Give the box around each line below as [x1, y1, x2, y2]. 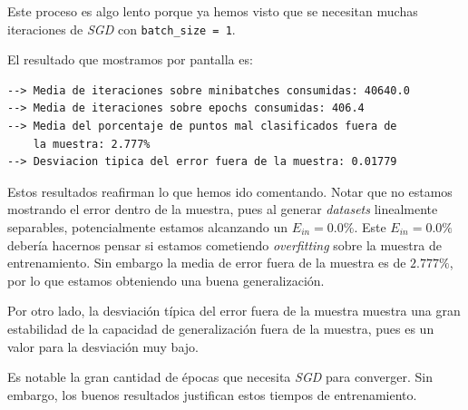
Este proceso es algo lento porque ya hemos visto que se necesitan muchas [7, 2, 418, 20]
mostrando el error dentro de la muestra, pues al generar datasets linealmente [7, 200, 438, 219]
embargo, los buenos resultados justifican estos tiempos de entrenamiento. [7, 385, 417, 404]
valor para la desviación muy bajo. [7, 337, 199, 356]
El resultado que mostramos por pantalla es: [7, 50, 253, 69]
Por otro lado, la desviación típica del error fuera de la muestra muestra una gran [7, 301, 461, 320]
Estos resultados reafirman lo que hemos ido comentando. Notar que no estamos [7, 181, 453, 200]
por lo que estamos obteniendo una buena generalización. [7, 270, 325, 289]
